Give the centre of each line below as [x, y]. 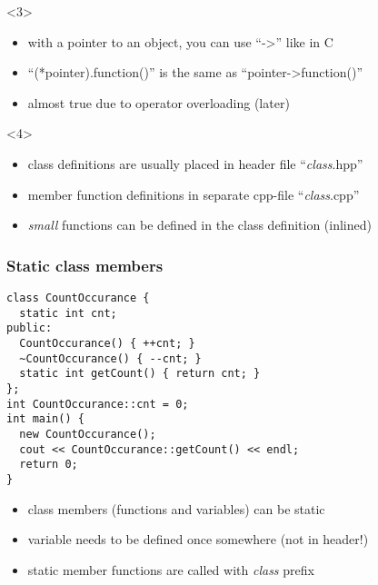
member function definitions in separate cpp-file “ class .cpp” [194, 194]
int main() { [45, 419]
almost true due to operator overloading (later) [159, 102]
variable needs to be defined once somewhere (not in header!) [198, 539]
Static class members [85, 265]
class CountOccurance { [78, 297]
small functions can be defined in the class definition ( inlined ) [199, 225]
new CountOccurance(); [88, 434]
